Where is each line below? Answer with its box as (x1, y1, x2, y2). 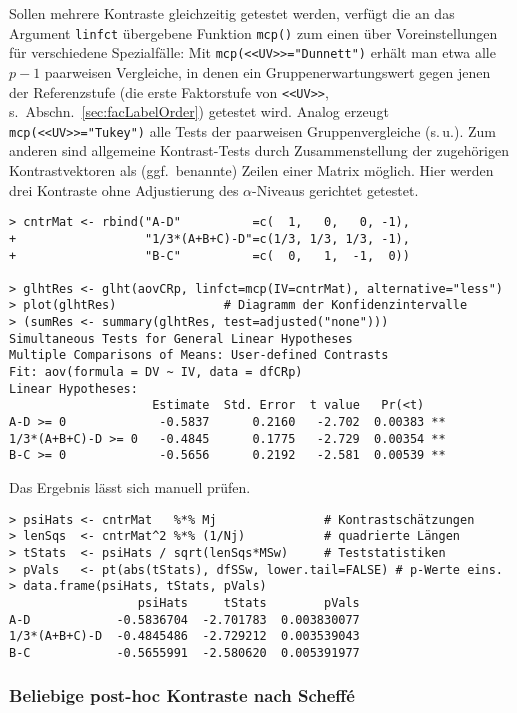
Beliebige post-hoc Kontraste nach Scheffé (9, 683, 355, 708)
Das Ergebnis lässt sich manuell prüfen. (9, 477, 251, 498)
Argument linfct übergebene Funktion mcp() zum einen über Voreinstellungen (9, 22, 498, 43)
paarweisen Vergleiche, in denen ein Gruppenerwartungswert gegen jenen (44, 61, 491, 82)
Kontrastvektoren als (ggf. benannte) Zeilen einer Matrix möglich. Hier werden (9, 160, 494, 180)
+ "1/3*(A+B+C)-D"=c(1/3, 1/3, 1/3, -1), (9, 231, 410, 246)
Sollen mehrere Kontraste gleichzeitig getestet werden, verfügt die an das (9, 3, 455, 23)
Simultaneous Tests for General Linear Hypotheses (9, 331, 353, 346)
